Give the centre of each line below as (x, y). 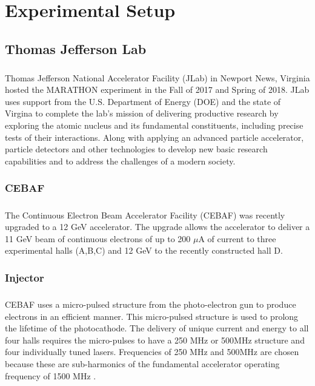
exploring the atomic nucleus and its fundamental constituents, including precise (154, 125)
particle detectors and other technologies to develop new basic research (136, 149)
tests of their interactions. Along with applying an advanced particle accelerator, (154, 137)
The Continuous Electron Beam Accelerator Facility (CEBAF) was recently (145, 215)
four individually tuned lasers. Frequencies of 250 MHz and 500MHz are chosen (152, 352)
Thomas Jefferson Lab (76, 48)
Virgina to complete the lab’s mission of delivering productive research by (142, 113)
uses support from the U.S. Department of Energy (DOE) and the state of (143, 101)
